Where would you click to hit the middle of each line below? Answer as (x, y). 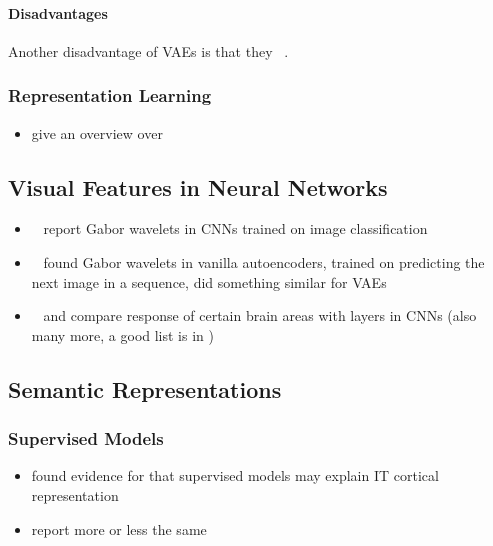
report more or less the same (119, 528)
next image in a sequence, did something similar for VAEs (209, 281)
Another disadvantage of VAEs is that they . (148, 50)
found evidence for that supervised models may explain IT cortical (235, 475)
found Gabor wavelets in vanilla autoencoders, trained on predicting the (264, 262)
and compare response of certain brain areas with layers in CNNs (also (260, 315)
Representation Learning (110, 95)
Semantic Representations (145, 388)
